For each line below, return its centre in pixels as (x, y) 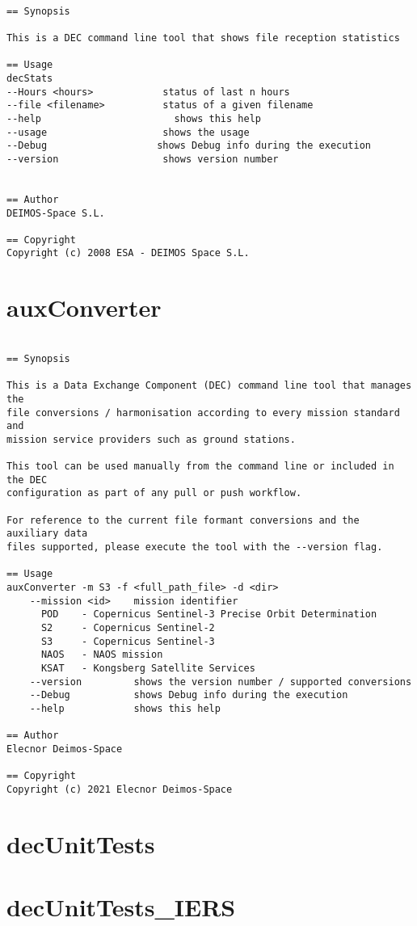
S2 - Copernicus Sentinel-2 (128, 628)
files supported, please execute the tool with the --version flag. (195, 547)
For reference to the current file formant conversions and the (183, 520)
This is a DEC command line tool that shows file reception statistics (203, 38)
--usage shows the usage (128, 132)
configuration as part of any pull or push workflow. (154, 493)
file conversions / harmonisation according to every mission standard (203, 412)
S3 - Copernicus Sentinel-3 (128, 641)
